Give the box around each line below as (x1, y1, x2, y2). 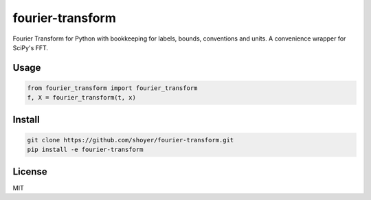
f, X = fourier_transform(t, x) (27, 93, 137, 102)
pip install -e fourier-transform (27, 146, 144, 154)
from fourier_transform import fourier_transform (27, 84, 198, 92)
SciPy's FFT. (12, 43, 48, 52)
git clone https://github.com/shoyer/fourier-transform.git (27, 136, 234, 144)
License (12, 166, 47, 177)
